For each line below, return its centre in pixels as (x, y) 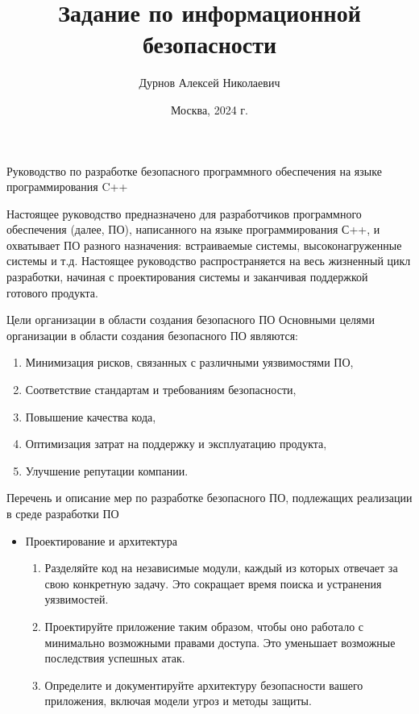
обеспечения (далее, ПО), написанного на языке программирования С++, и (193, 229)
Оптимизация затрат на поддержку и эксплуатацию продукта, (176, 444)
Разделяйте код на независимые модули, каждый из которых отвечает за (221, 568)
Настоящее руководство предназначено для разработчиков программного (184, 213)
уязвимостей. (77, 599)
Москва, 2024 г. (209, 109)
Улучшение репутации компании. (107, 470)
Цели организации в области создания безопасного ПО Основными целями (191, 320)
